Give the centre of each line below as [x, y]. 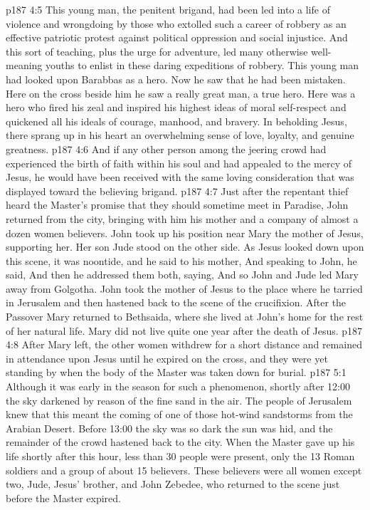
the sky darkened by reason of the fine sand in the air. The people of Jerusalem [179, 400]
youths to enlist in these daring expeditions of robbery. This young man [202, 65]
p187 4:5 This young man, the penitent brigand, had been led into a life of [168, 9]
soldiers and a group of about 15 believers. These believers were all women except [184, 470]
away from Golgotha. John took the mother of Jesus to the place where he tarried [184, 288]
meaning [24, 65]
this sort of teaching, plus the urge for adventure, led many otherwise [157, 51]
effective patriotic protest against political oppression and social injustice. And [177, 37]
